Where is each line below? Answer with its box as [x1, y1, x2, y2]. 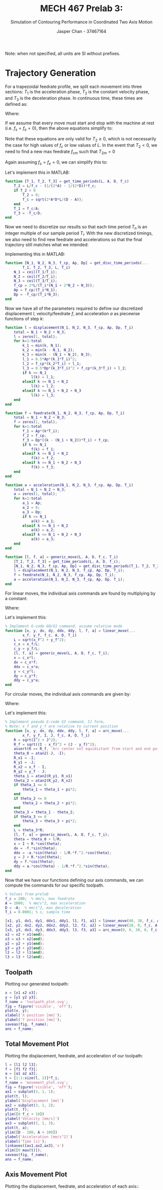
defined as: [5, 101, 28, 107]
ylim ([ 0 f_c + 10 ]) [5, 1112, 45, 1117]
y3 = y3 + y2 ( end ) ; [5, 945, 45, 951]
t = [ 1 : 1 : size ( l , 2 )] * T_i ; [5, 1076, 60, 1081]
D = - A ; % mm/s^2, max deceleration [5, 905, 81, 910]
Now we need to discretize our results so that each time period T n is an [5, 224, 147, 231]
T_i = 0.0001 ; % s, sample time [5, 910, 70, 915]
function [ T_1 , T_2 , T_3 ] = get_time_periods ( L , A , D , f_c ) [5, 179, 130, 184]
